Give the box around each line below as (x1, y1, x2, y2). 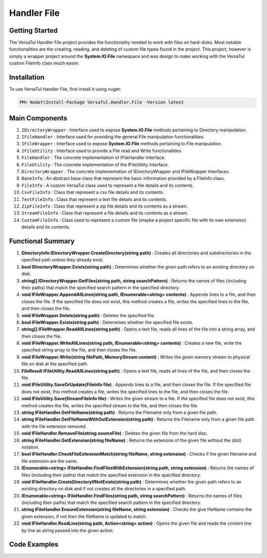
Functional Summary (9, 237, 75, 245)
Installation (9, 73, 44, 82)
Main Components (9, 114, 68, 122)
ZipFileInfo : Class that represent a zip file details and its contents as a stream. (21, 203, 188, 209)
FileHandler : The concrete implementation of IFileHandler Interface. (21, 155, 166, 161)
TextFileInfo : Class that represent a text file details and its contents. (21, 196, 168, 202)
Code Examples (9, 540, 59, 549)
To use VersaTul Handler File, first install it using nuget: (9, 86, 121, 92)
